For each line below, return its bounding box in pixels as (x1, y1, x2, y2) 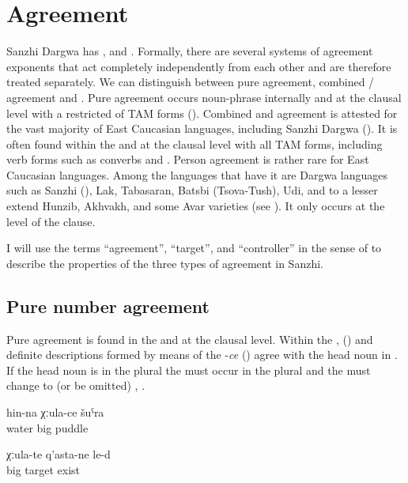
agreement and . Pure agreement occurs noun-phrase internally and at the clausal (6, 89, 402, 105)
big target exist (6, 461, 81, 477)
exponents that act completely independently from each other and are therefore (6, 58, 391, 74)
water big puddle (6, 419, 89, 436)
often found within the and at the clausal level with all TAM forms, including (6, 135, 383, 152)
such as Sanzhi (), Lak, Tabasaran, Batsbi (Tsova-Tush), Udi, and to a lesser (6, 182, 378, 198)
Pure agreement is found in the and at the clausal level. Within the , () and (6, 330, 373, 347)
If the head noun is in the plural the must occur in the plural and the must (6, 361, 371, 378)
